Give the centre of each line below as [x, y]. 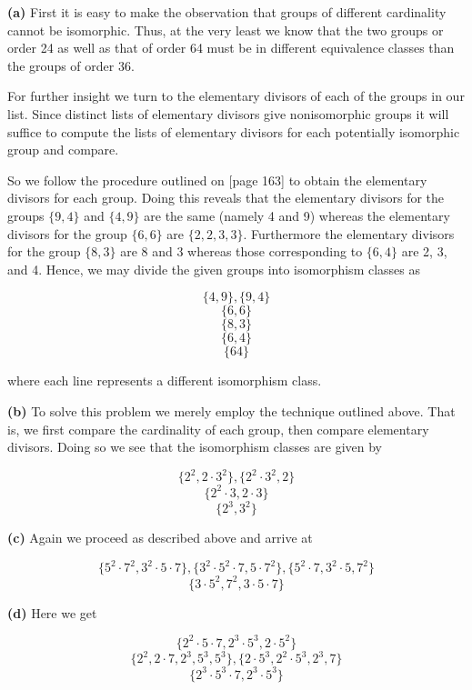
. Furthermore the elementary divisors [349, 233]
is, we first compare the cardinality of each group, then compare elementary [218, 429]
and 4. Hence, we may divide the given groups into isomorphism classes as [214, 269]
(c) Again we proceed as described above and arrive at [160, 538]
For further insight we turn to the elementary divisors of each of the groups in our [236, 96]
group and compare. [63, 150]
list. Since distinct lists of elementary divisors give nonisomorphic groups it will [228, 113]
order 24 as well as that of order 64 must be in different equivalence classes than [231, 48]
